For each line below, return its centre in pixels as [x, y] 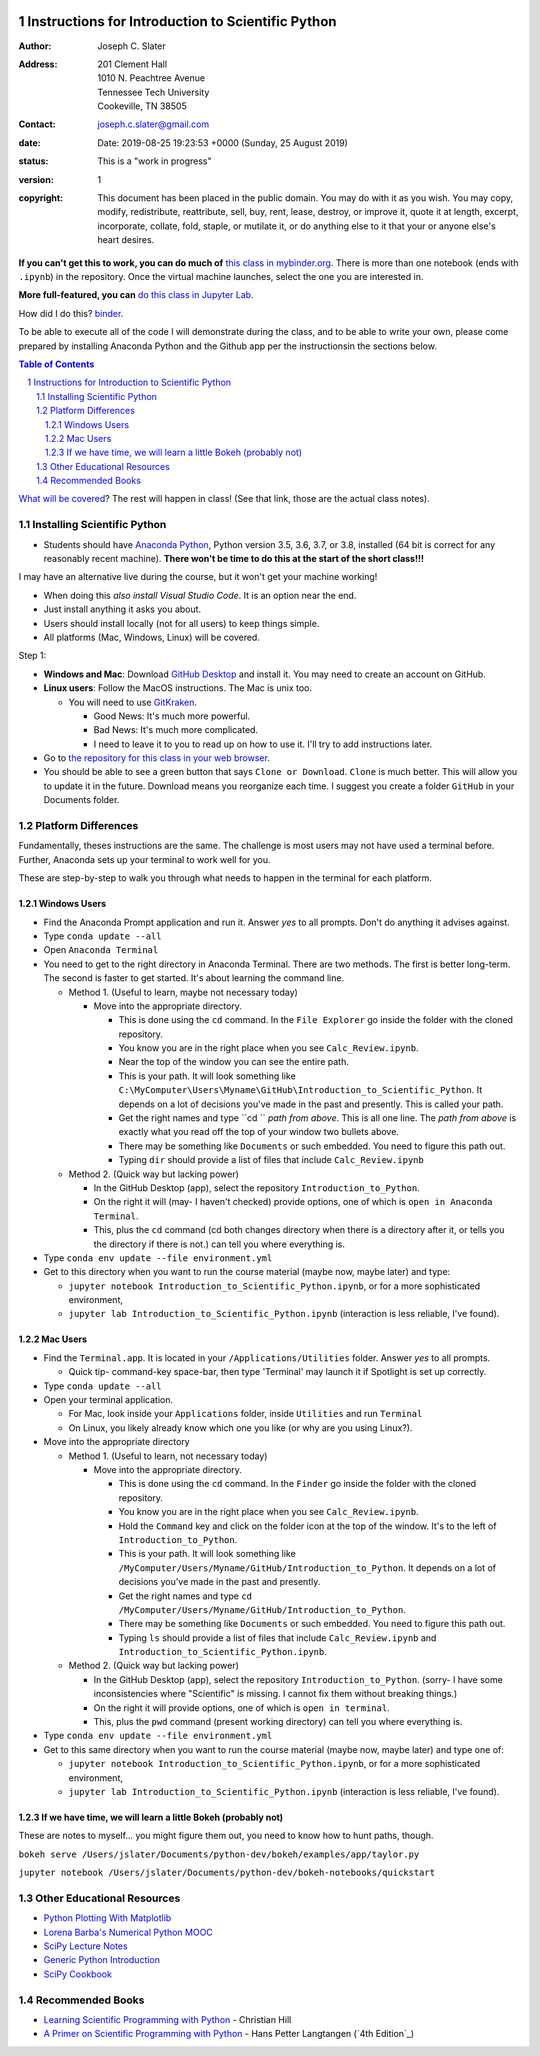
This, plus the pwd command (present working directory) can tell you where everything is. [278, 1722]
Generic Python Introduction [101, 1960]
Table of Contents [56, 364]
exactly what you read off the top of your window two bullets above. [259, 1132]
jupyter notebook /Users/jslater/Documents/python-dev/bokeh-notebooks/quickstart [226, 1873]
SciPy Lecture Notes [86, 1946]
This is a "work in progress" [154, 161]
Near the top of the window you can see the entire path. [233, 1062]
